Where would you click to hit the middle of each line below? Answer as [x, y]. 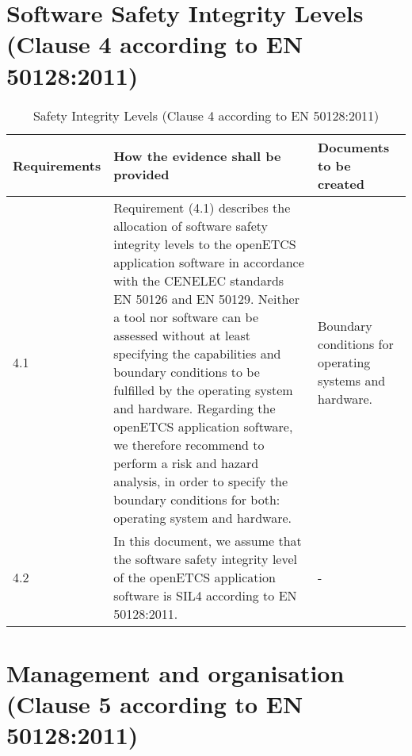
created [341, 183]
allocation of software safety [191, 225]
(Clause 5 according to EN [155, 703]
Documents [354, 147]
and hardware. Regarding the [195, 408]
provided [141, 174]
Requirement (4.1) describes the [202, 207]
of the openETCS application [195, 577]
